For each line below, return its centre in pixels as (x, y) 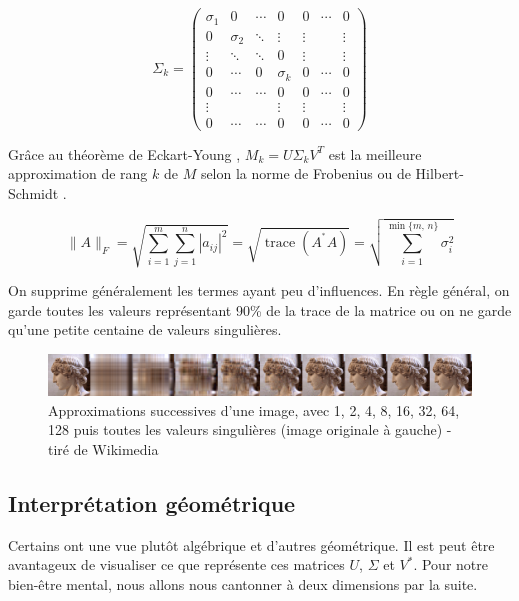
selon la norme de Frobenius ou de (305, 173)
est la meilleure (375, 153)
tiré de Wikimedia (103, 448)
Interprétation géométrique (152, 502)
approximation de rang (78, 173)
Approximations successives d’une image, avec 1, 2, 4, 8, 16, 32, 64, (254, 409)
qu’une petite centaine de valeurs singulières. (145, 329)
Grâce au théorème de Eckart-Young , (124, 153)
